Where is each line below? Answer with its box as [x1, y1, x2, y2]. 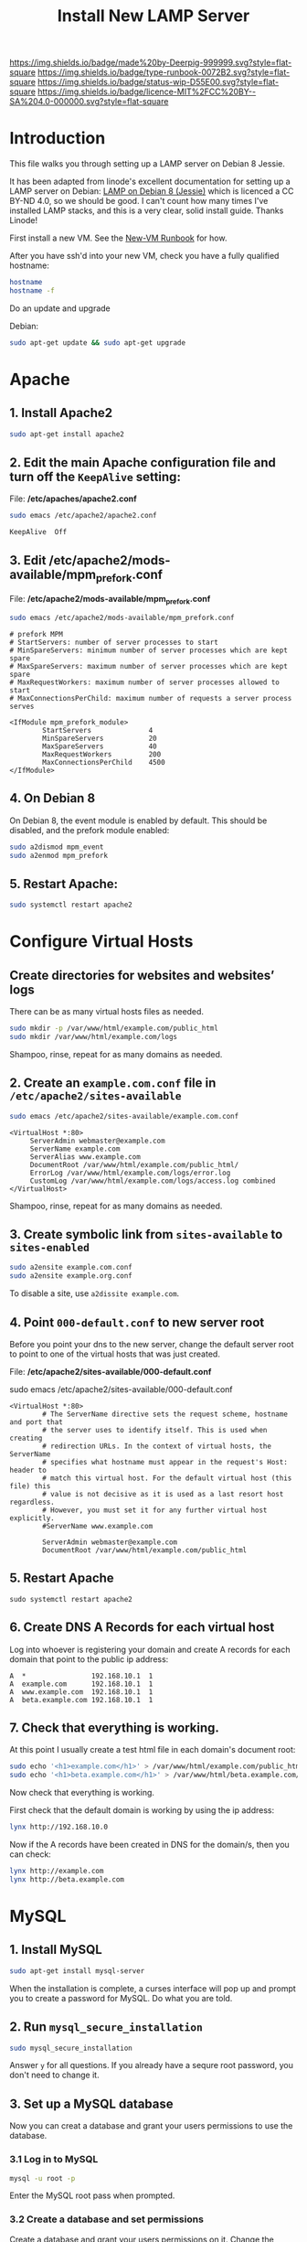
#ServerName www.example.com [42, 1522, 153, 1531]
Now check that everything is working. [9, 1787, 155, 1798]
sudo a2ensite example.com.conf [9, 1263, 132, 1272]
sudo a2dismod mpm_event [9, 842, 104, 852]
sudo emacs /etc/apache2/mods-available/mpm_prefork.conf [9, 614, 235, 623]
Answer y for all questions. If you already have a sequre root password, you [9, 2060, 294, 2071]
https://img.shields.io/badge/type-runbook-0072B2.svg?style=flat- [37, 67, 291, 78]
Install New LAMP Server [57, 5, 250, 27]
